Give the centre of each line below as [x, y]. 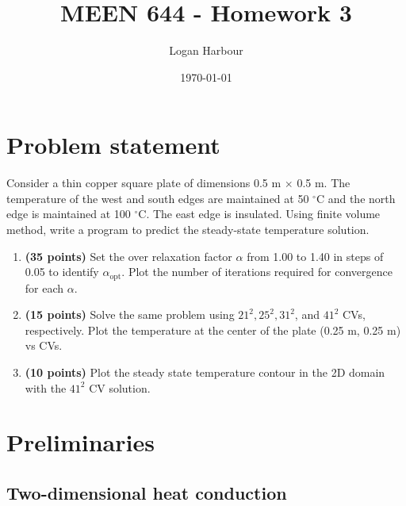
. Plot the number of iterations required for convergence [257, 272]
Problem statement [113, 145]
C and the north [356, 198]
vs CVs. [44, 345]
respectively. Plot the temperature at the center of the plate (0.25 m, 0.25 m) [213, 330]
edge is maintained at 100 [69, 214]
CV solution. [120, 387]
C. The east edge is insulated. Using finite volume [259, 214]
